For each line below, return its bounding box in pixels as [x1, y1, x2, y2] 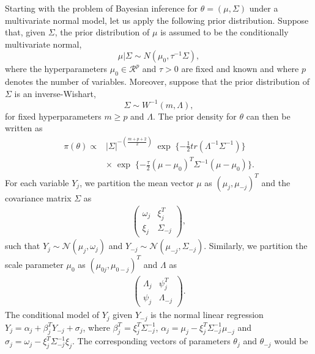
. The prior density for [153, 109, 237, 122]
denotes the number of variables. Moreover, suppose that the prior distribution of [5, 75, 310, 88]
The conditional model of [5, 308, 100, 321]
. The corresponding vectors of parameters [72, 334, 231, 347]
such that [5, 239, 40, 252]
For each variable [5, 176, 69, 189]
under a [249, 2, 278, 14]
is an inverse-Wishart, [14, 87, 96, 99]
